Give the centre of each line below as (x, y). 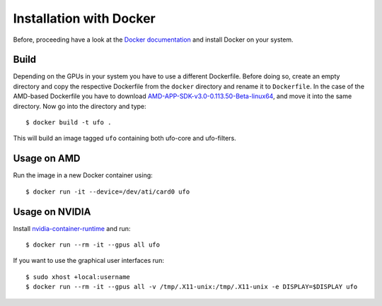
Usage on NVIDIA (52, 212)
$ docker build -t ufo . (69, 123)
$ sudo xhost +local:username (78, 277)
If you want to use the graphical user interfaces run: (88, 261)
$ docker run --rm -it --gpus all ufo (93, 245)
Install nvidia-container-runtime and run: (72, 228)
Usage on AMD (47, 159)
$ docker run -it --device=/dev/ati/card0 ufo (108, 192)
